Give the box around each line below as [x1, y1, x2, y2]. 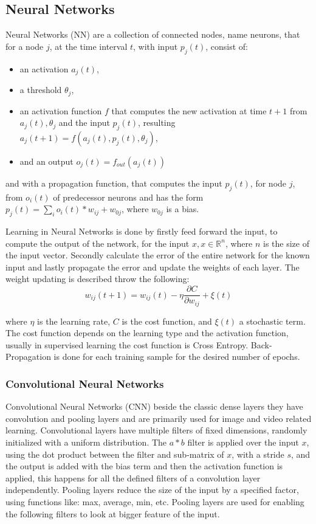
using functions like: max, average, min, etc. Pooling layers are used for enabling [5, 495, 304, 508]
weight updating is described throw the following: [5, 272, 190, 285]
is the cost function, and [122, 314, 212, 327]
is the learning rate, [37, 314, 111, 327]
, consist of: [205, 40, 249, 52]
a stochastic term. [239, 314, 306, 327]
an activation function [19, 104, 102, 117]
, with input [133, 40, 178, 52]
